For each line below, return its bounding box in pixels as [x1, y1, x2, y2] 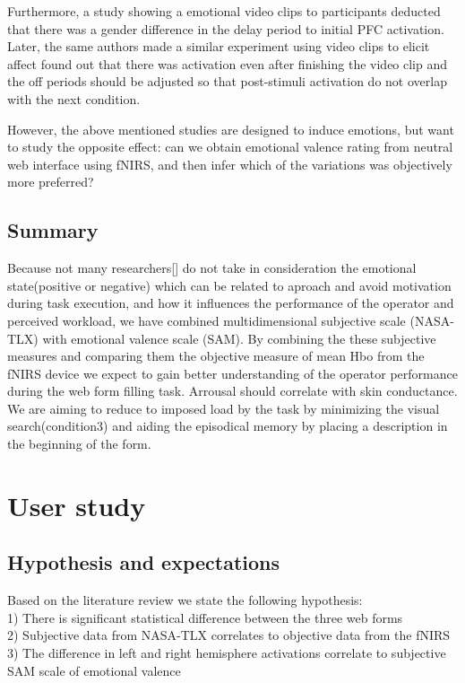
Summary [7, 216, 99, 244]
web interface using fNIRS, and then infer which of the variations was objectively [7, 154, 452, 173]
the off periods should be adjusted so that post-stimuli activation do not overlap [7, 72, 447, 91]
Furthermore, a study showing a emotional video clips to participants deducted [7, 2, 441, 20]
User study [7, 486, 146, 523]
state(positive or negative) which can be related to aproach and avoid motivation [7, 276, 452, 294]
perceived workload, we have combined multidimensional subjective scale [7, 311, 406, 329]
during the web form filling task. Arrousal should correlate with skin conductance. [7, 381, 458, 400]
